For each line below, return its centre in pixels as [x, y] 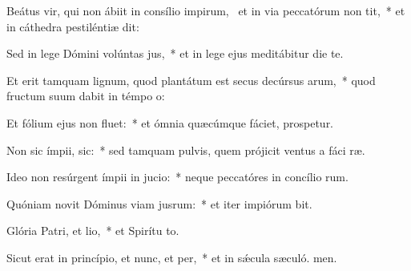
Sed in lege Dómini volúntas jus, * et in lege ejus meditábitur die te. [175, 53]
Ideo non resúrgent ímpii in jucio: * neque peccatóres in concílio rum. [177, 177]
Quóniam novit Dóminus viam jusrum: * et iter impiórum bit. [159, 203]
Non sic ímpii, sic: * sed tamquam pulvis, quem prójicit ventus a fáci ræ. [186, 150]
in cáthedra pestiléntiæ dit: [73, 26]
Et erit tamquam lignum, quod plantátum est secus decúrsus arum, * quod [191, 80]
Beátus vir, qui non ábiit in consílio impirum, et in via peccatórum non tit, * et [206, 10]
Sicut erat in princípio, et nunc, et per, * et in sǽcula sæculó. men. [172, 257]
